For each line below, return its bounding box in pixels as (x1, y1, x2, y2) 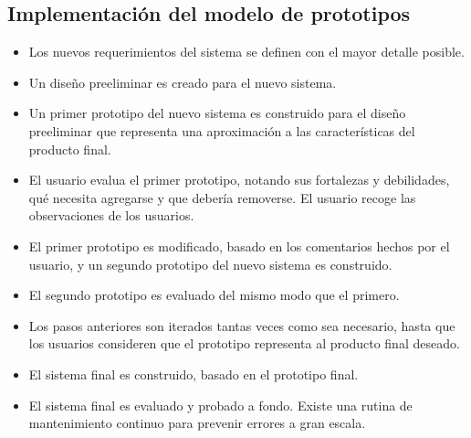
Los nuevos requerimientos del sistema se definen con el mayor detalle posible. (28, 42, 465, 61)
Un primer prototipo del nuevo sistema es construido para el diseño (28, 103, 406, 123)
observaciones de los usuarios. (28, 206, 194, 225)
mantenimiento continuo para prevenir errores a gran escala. (28, 413, 366, 433)
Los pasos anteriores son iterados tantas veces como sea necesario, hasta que (28, 315, 455, 335)
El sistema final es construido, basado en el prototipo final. (28, 364, 359, 383)
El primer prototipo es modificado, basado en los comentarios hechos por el (28, 236, 450, 255)
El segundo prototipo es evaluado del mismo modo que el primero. (28, 285, 400, 304)
